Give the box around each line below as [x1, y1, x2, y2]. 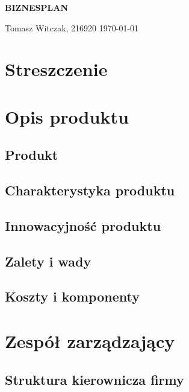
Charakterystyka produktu [5, 181, 175, 200]
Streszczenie [5, 57, 108, 81]
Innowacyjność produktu [5, 216, 161, 235]
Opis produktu [5, 104, 129, 128]
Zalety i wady [5, 251, 91, 270]
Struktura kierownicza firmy [5, 370, 184, 388]
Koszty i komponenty [5, 287, 140, 306]
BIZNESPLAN [5, 1, 68, 13]
